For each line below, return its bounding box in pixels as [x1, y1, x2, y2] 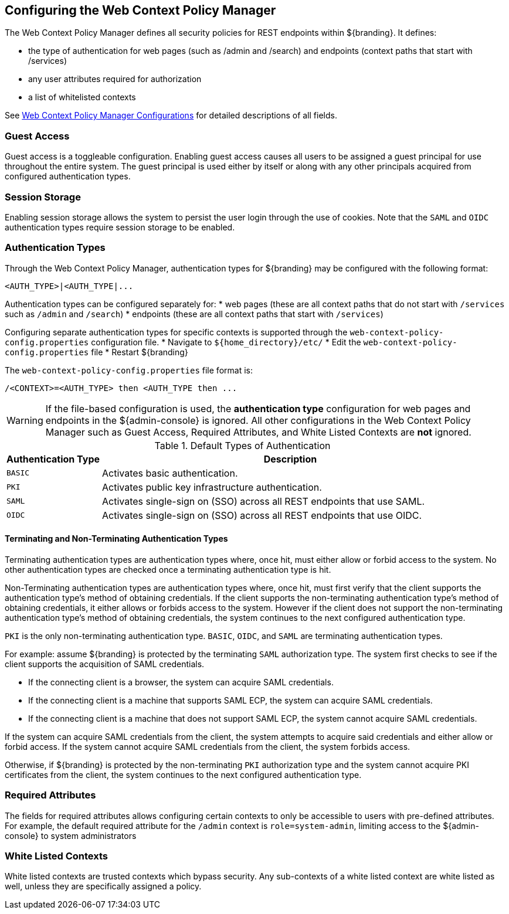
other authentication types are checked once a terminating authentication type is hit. [5, 564, 331, 575]
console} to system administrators [5, 830, 137, 841]
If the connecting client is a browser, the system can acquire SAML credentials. [28, 677, 334, 687]
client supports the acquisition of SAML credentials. [5, 658, 205, 669]
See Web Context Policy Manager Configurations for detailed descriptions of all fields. [5, 110, 337, 121]
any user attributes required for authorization [28, 74, 202, 84]
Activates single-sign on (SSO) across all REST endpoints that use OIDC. [102, 509, 422, 521]
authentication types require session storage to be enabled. [5, 222, 235, 232]
